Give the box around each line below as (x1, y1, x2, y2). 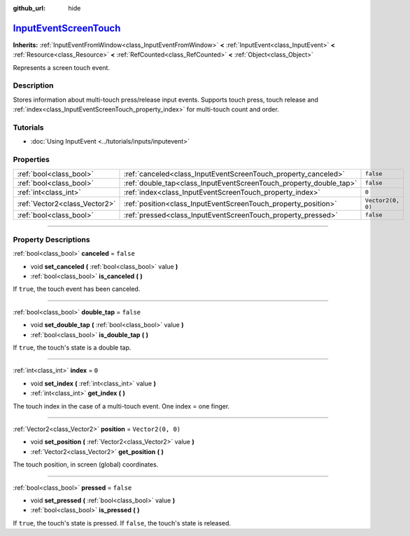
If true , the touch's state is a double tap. (13, 343, 132, 352)
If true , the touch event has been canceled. (13, 284, 141, 294)
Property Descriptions (13, 235, 90, 245)
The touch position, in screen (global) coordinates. (13, 460, 159, 469)
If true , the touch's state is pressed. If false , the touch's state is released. (13, 518, 231, 527)
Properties (13, 155, 50, 165)
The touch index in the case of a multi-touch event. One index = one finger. (13, 401, 230, 410)
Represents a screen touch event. (13, 63, 110, 71)
